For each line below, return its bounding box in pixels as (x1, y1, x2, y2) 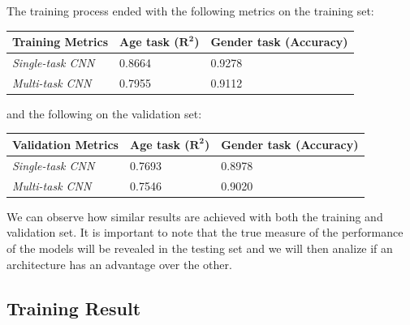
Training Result (6, 295, 141, 320)
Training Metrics (12, 33, 109, 50)
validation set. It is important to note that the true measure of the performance (6, 224, 404, 241)
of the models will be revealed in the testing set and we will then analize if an (6, 239, 393, 256)
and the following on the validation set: (6, 105, 202, 122)
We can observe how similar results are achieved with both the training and (6, 207, 383, 225)
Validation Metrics (12, 135, 119, 152)
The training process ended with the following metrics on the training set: (6, 2, 374, 19)
